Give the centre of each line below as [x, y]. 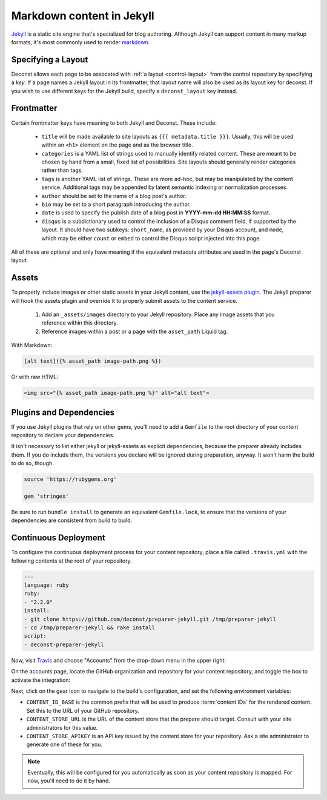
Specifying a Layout [50, 60]
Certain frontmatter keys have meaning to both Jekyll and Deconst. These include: [114, 123]
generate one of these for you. [64, 744]
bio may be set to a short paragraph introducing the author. [116, 204]
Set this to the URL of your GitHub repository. [83, 710]
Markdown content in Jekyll [83, 16]
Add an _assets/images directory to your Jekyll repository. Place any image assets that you [158, 314]
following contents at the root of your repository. [72, 561]
